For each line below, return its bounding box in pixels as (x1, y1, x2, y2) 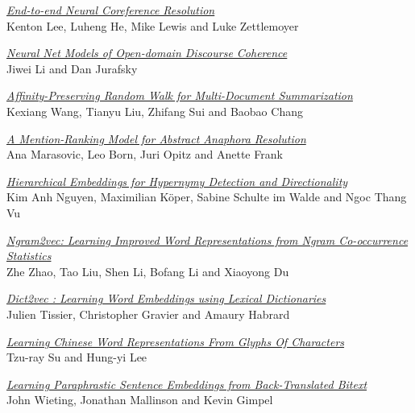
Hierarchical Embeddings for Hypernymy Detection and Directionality (6, 172, 348, 189)
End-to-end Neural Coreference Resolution (6, 2, 215, 18)
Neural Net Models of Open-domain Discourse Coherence (6, 44, 288, 61)
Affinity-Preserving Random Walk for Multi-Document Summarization (6, 87, 353, 104)
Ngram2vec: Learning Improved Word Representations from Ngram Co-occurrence (6, 231, 409, 248)
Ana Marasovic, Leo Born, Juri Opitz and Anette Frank (6, 146, 283, 163)
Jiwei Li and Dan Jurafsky (6, 60, 138, 76)
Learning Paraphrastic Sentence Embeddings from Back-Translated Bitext (6, 375, 367, 392)
